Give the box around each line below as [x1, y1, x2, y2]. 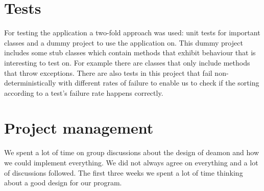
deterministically [4, 77, 56, 88]
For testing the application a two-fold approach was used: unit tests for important [4, 27, 260, 38]
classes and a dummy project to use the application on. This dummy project [4, 37, 243, 48]
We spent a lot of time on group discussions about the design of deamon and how [4, 147, 259, 158]
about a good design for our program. [4, 177, 122, 188]
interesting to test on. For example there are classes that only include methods [4, 57, 250, 68]
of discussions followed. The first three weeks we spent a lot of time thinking [4, 167, 243, 178]
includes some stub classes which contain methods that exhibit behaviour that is [4, 47, 256, 58]
